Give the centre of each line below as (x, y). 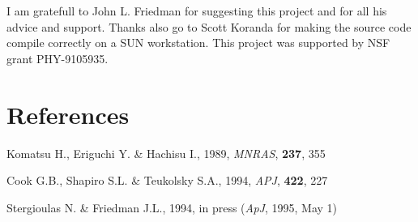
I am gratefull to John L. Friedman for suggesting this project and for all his (197, 11)
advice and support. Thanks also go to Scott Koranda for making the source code (209, 26)
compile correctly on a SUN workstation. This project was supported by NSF (198, 43)
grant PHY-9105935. (58, 58)
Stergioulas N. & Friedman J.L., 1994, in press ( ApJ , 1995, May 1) (172, 207)
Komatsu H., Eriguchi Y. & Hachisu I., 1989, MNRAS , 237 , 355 (166, 153)
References (68, 114)
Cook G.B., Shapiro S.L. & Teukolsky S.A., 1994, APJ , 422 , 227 (167, 180)
